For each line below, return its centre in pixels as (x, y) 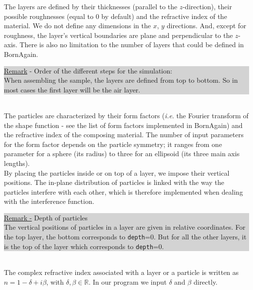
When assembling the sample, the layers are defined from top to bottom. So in (121, 80)
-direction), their (207, 6)
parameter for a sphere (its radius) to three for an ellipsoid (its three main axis (122, 154)
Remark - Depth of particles (46, 217)
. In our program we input (128, 281)
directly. (206, 281)
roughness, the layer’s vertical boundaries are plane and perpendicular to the (118, 35)
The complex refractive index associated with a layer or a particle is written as (121, 272)
